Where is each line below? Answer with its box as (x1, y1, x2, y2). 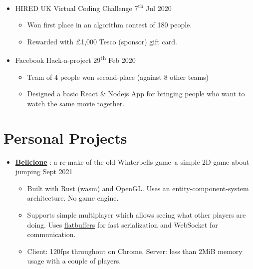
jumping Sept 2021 (15, 166, 73, 177)
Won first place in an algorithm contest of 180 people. (27, 19, 192, 30)
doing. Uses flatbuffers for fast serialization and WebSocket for (27, 219, 218, 230)
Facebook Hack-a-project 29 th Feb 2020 (15, 53, 136, 65)
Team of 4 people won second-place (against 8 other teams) (27, 71, 209, 82)
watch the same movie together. (27, 98, 125, 108)
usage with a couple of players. (27, 256, 121, 266)
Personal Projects (3, 127, 127, 148)
